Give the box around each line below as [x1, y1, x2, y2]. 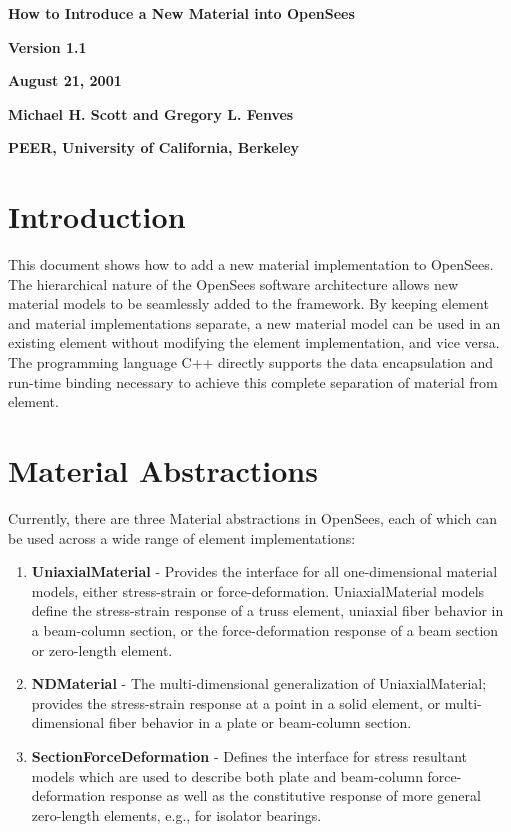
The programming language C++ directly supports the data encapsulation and [8, 352, 493, 373]
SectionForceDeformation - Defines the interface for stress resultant [31, 745, 468, 766]
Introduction [8, 196, 186, 237]
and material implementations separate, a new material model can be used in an [8, 312, 501, 333]
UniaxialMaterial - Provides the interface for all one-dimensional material [31, 561, 498, 582]
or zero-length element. [31, 639, 173, 660]
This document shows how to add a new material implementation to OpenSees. [8, 254, 494, 275]
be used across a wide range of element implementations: [8, 527, 356, 548]
